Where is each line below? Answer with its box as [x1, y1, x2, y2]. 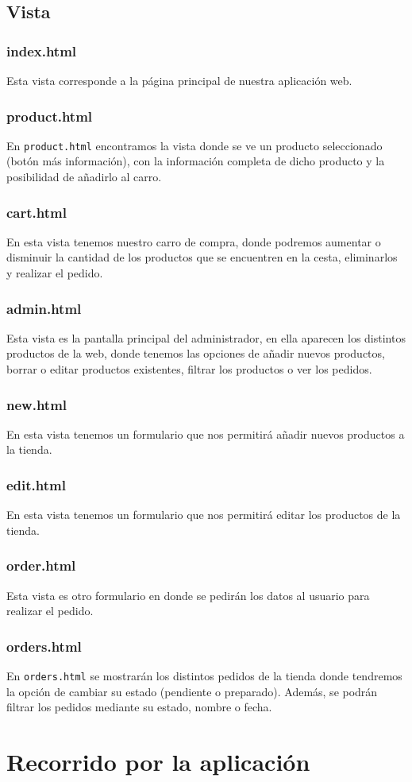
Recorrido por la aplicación [6, 745, 310, 778]
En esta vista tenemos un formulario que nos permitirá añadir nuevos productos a [6, 425, 405, 442]
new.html [6, 394, 67, 414]
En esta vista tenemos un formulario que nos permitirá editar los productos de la [6, 506, 401, 523]
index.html [6, 41, 77, 60]
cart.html [6, 202, 67, 222]
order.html [6, 556, 76, 575]
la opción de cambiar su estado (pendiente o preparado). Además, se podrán [6, 683, 378, 699]
